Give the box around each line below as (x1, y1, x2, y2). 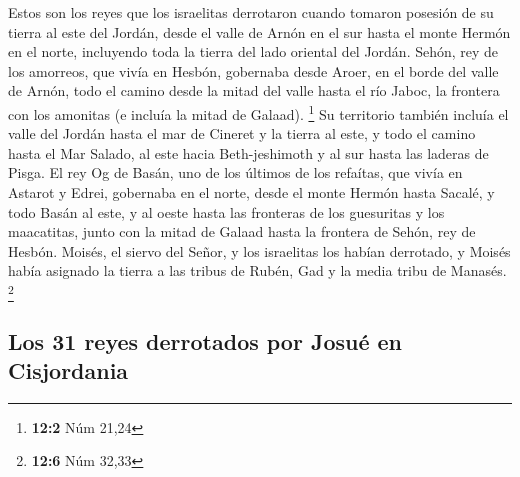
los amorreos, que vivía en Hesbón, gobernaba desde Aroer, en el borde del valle (8, 60, 499, 81)
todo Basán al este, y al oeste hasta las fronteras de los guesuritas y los (8, 201, 445, 222)
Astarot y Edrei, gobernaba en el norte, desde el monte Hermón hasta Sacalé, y (8, 182, 495, 202)
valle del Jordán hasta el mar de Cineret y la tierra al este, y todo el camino (8, 123, 476, 144)
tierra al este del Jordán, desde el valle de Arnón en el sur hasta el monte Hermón (8, 21, 511, 42)
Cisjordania (8, 355, 129, 386)
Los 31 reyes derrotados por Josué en (8, 325, 403, 356)
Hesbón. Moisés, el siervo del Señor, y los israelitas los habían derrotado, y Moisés (8, 240, 511, 261)
